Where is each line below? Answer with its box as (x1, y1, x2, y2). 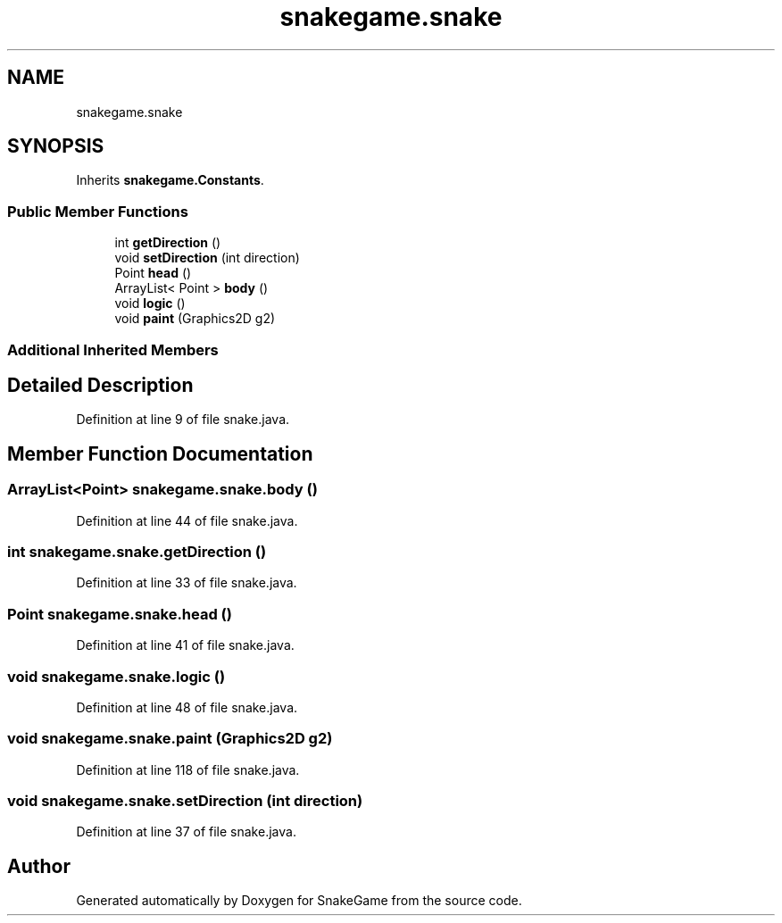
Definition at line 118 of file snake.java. (76, 761, 300, 777)
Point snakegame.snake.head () (7, 604, 232, 623)
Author (7, 854, 71, 877)
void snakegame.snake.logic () (7, 667, 226, 686)
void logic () (114, 295, 186, 312)
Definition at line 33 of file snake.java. (76, 575, 297, 591)
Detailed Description (7, 373, 194, 396)
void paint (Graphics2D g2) (114, 311, 276, 327)
